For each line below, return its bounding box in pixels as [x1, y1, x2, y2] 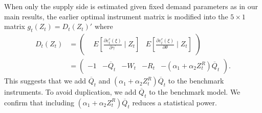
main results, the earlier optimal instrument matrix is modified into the [4, 11, 228, 21]
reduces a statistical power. [132, 97, 217, 107]
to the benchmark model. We [149, 87, 241, 97]
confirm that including [4, 97, 74, 107]
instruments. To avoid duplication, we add [4, 87, 137, 97]
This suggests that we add [4, 75, 86, 86]
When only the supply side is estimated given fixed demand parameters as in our [4, 1, 258, 11]
